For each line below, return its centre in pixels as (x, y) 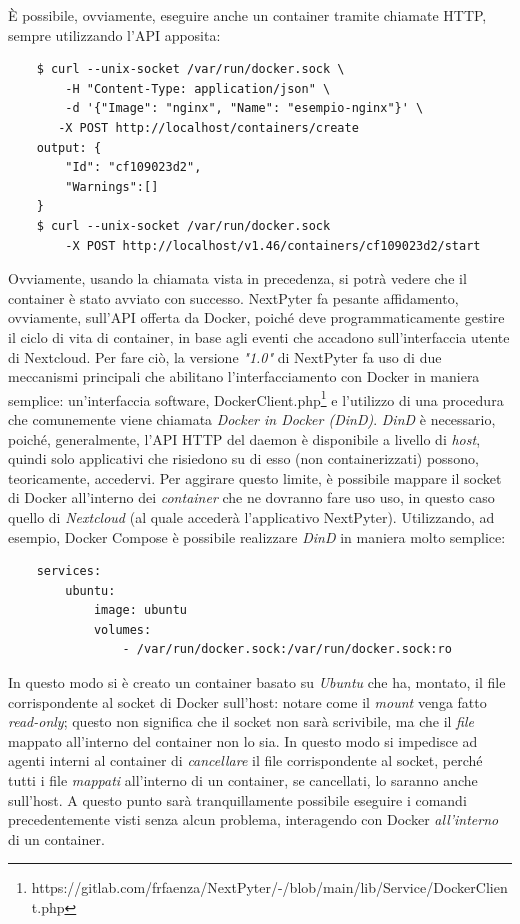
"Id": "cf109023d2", (133, 167)
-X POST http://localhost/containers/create (208, 127)
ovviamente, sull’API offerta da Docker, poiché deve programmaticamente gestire (256, 317)
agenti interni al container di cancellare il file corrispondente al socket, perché (245, 760)
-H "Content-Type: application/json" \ (198, 88)
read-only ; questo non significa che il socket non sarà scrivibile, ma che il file (241, 721)
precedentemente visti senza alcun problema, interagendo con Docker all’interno (253, 819)
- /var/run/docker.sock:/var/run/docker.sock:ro (287, 649)
